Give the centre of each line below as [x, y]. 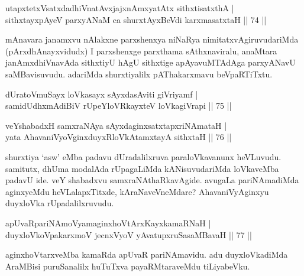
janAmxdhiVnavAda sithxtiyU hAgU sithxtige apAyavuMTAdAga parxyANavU [151, 62]
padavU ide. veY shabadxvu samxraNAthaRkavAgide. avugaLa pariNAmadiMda [152, 180]
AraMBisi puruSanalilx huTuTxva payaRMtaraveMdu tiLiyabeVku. [128, 266]
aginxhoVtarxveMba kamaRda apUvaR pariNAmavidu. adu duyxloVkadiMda [147, 254]
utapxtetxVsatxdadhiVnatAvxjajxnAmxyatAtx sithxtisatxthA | [120, 8]
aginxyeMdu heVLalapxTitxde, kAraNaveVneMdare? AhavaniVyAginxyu [137, 191]
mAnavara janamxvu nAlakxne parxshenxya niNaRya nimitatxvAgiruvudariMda [152, 39]
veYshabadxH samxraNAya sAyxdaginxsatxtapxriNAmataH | [116, 125]
